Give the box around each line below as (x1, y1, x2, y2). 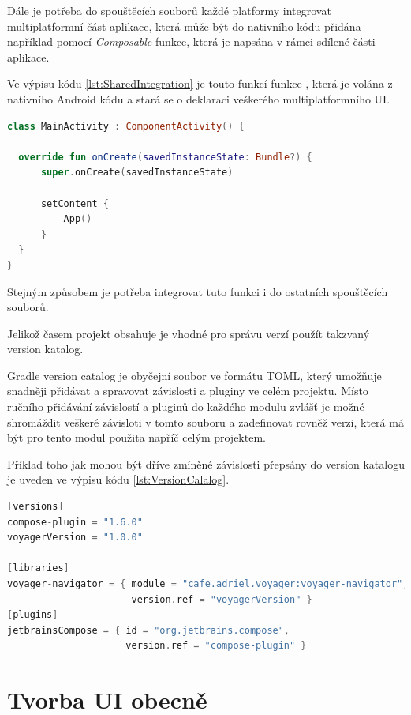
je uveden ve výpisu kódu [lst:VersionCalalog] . (7, 471, 230, 487)
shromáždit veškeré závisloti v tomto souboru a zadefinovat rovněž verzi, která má (7, 413, 404, 430)
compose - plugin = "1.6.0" (7, 516, 143, 528)
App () (63, 213, 92, 225)
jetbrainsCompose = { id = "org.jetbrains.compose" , (7, 624, 290, 636)
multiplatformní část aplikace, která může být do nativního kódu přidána (7, 17, 361, 34)
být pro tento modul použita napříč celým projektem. (7, 429, 266, 446)
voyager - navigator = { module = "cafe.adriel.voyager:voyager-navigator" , (7, 578, 409, 589)
